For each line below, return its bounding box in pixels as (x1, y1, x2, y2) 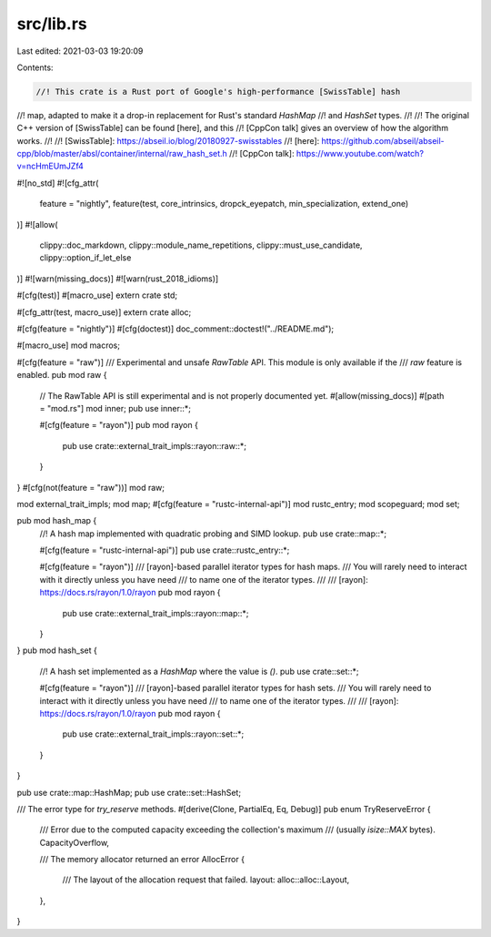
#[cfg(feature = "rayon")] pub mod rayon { (39, 420, 199, 431)
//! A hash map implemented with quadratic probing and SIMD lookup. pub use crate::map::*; (39, 528, 387, 539)
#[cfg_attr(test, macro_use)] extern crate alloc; (16, 306, 192, 318)
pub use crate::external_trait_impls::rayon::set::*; (62, 728, 245, 739)
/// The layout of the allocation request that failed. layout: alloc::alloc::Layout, (62, 874, 350, 885)
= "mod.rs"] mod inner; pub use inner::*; (39, 402, 191, 413)
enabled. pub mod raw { (16, 370, 107, 381)
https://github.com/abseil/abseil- (321, 135, 445, 146)
